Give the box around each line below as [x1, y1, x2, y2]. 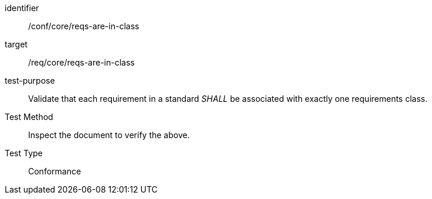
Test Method [5, 112, 53, 122]
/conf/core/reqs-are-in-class [28, 21, 140, 31]
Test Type [5, 148, 43, 158]
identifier [5, 3, 39, 13]
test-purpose [5, 76, 55, 85]
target [5, 39, 28, 49]
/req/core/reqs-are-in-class [28, 57, 135, 67]
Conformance [28, 166, 81, 176]
